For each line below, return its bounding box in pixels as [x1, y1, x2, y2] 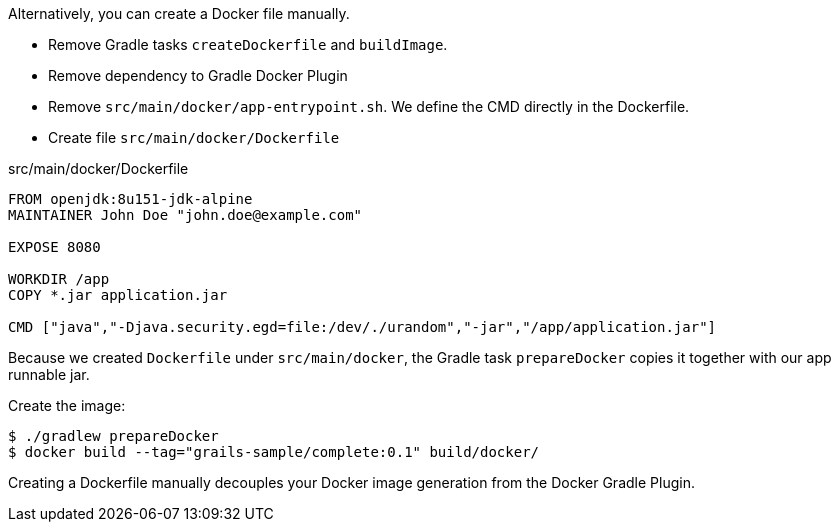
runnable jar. [8, 366, 90, 383]
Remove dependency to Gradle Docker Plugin [48, 67, 348, 84]
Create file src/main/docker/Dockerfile [48, 129, 340, 146]
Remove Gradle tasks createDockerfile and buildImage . [48, 36, 448, 53]
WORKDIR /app [8, 271, 110, 287]
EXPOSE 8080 [8, 239, 101, 255]
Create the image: [8, 397, 126, 414]
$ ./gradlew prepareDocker [8, 428, 219, 444]
